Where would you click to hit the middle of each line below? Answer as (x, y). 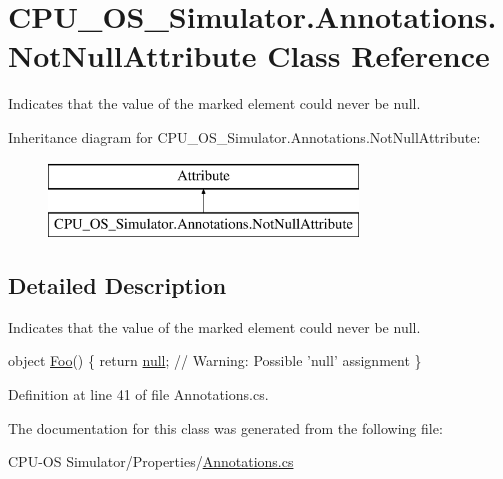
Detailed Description (117, 285)
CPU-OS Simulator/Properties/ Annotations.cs (151, 461)
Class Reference (378, 55)
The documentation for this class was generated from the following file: (225, 427)
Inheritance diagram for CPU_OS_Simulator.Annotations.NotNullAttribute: (244, 136)
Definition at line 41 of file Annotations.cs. (138, 394)
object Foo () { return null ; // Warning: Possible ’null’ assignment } (215, 360)
